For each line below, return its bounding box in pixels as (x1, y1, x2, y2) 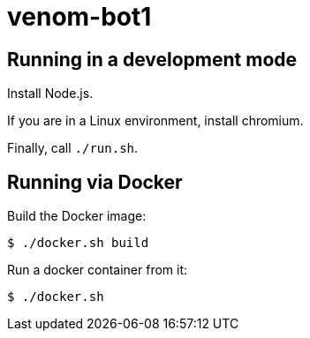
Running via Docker (7, 170, 183, 193)
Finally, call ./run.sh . (7, 140, 139, 156)
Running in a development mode (7, 48, 298, 71)
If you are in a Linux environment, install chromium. (7, 113, 304, 129)
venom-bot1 (7, 2, 152, 32)
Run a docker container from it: (7, 262, 188, 278)
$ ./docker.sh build (7, 236, 149, 251)
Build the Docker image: (7, 208, 147, 224)
